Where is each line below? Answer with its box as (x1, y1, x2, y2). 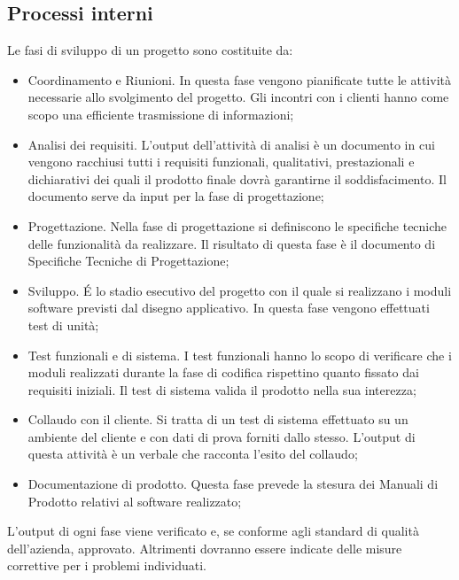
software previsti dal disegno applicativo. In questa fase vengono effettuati (27, 298, 430, 317)
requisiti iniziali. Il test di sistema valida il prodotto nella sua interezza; (27, 380, 416, 398)
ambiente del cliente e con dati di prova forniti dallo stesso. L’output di (27, 427, 416, 445)
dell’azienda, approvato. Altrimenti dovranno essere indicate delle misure (7, 538, 402, 557)
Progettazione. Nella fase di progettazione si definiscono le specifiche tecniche (27, 216, 447, 235)
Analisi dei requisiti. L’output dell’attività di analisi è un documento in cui (27, 135, 435, 153)
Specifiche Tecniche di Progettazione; (27, 251, 229, 270)
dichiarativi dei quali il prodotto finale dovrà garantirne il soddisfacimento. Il (27, 169, 447, 188)
